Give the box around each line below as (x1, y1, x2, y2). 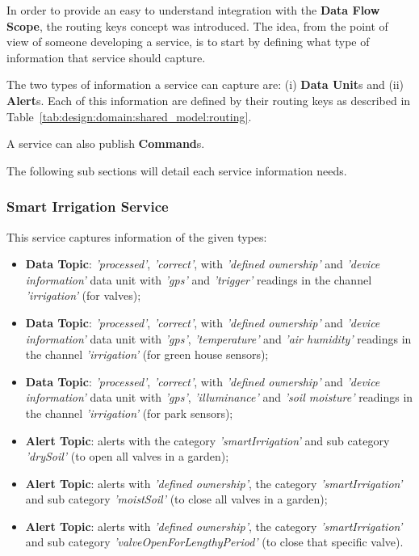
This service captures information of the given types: (6, 228, 267, 245)
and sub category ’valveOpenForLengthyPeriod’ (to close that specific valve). (25, 533, 404, 550)
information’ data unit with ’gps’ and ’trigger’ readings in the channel (25, 271, 372, 288)
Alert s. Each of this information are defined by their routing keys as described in (6, 91, 411, 108)
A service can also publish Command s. (6, 135, 205, 152)
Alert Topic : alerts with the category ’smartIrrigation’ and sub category (25, 432, 390, 449)
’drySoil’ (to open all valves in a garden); (25, 448, 229, 465)
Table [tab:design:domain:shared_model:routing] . (6, 107, 252, 124)
